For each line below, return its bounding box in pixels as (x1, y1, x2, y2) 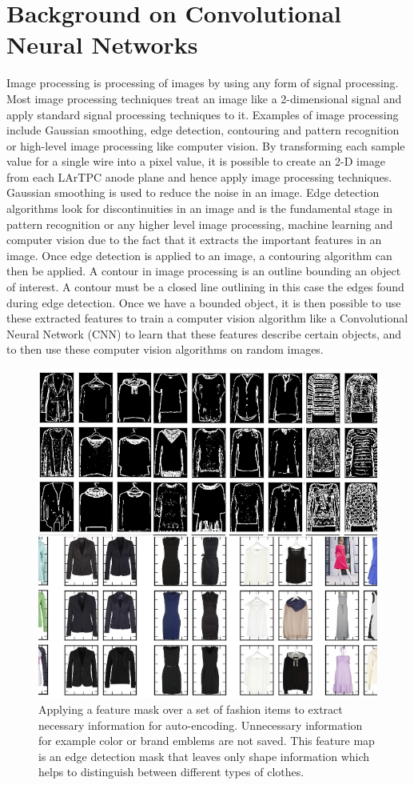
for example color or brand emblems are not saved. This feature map (38, 732, 375, 749)
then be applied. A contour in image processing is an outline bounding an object (6, 262, 401, 279)
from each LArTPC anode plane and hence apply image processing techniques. (6, 168, 392, 185)
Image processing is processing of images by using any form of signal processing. (6, 74, 399, 91)
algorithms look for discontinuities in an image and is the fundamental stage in (6, 200, 393, 217)
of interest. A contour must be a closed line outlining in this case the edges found (6, 278, 404, 295)
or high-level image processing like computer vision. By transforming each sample (6, 137, 405, 154)
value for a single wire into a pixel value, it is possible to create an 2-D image (6, 153, 385, 170)
